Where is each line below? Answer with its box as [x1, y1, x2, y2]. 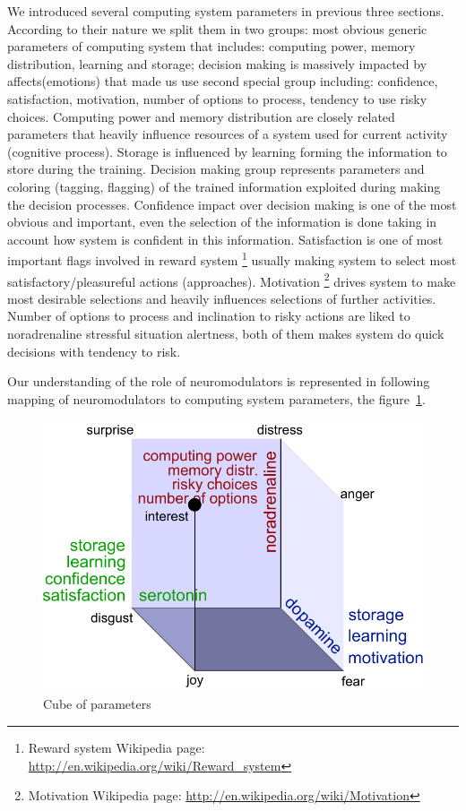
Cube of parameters [43, 695, 151, 713]
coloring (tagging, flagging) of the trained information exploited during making [7, 177, 441, 195]
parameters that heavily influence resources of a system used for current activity [7, 125, 448, 143]
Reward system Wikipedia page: [28, 738, 205, 756]
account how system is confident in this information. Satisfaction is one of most [7, 229, 444, 248]
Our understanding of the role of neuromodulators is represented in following [7, 372, 430, 391]
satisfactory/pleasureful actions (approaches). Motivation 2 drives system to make [7, 269, 456, 290]
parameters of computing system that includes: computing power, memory [7, 37, 416, 56]
